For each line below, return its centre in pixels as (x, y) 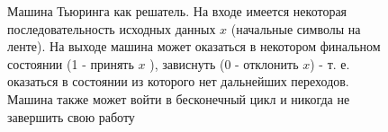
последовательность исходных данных (112, 28)
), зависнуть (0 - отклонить (224, 63)
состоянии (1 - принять (71, 63)
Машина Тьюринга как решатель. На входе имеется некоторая (177, 11)
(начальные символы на (296, 28)
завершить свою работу (71, 116)
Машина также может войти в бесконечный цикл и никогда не (179, 98)
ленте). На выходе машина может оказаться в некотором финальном (194, 46)
